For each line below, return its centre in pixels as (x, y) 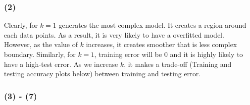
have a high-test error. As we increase (61, 64)
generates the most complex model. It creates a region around (152, 25)
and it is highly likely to (206, 54)
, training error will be (128, 54)
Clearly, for (21, 25)
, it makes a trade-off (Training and (178, 64)
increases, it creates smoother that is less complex (161, 44)
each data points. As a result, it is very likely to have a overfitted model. (114, 34)
